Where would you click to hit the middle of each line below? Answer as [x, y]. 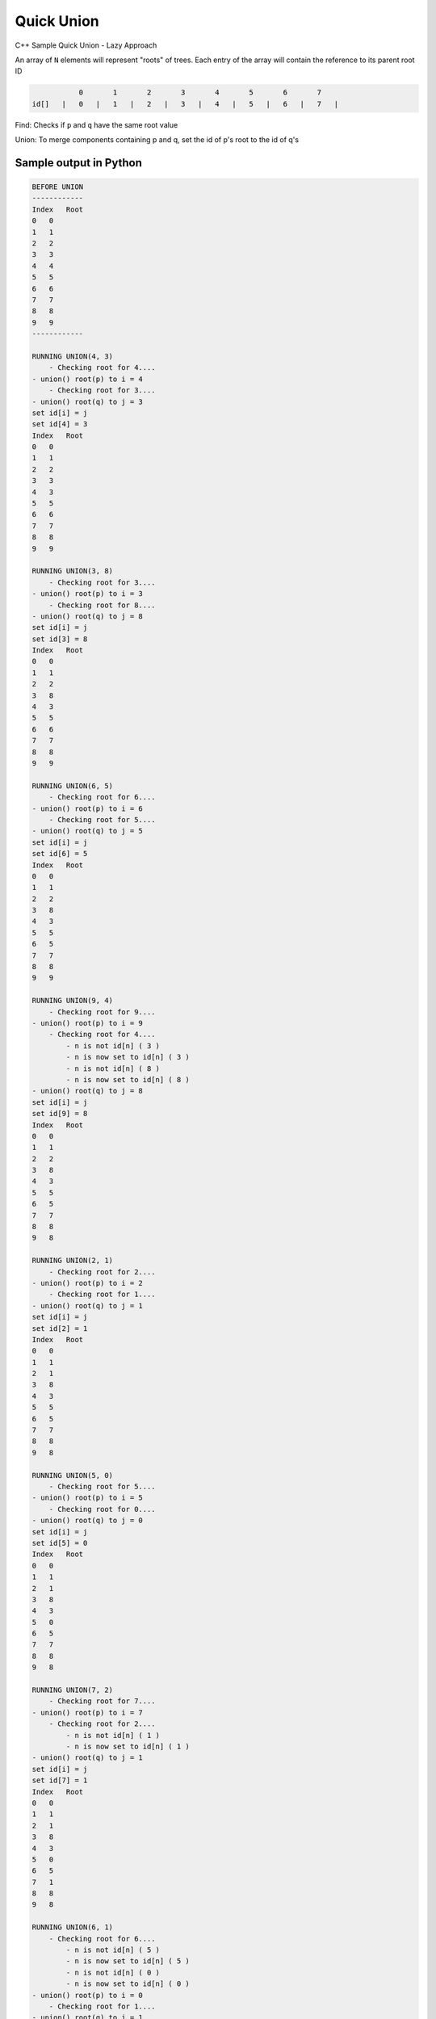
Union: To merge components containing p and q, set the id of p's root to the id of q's [157, 140]
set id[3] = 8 [60, 639]
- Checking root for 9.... [103, 1012]
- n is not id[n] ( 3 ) [113, 1045]
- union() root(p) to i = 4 [87, 379]
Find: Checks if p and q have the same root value [96, 124]
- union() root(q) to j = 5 [87, 831]
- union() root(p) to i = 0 [87, 1995]
